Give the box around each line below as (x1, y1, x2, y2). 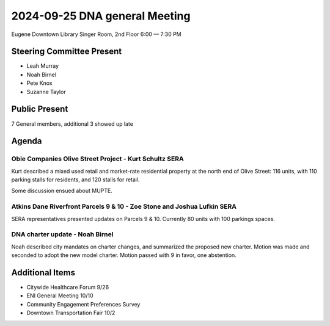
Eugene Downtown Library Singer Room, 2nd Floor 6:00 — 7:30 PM (11, 31, 182, 38)
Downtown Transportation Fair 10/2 (26, 309, 116, 317)
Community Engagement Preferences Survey (26, 300, 141, 308)
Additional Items (11, 267, 76, 278)
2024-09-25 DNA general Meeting (11, 9, 191, 23)
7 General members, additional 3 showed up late (11, 120, 134, 128)
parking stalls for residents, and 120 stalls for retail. (11, 176, 140, 183)
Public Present (11, 104, 68, 114)
